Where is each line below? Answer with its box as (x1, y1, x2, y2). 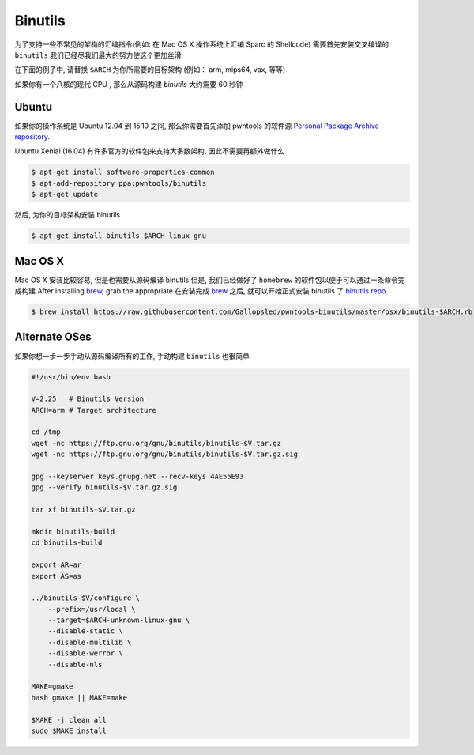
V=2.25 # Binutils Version (31, 394, 145, 403)
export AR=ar (31, 561, 82, 569)
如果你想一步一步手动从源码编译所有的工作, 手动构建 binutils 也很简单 (14, 351, 250, 361)
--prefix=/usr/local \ (47, 605, 136, 613)
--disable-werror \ (47, 649, 124, 658)
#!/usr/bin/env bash (31, 372, 111, 381)
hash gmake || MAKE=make (31, 693, 128, 702)
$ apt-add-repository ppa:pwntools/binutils (31, 179, 207, 187)
